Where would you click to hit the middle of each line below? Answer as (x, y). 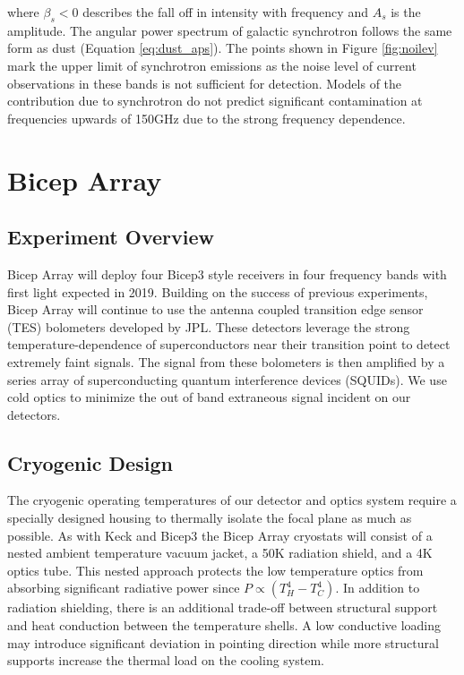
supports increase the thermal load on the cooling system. (166, 660)
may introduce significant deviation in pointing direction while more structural (223, 642)
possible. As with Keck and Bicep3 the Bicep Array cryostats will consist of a (220, 535)
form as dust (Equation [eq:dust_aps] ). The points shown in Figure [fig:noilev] (223, 48)
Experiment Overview (111, 237)
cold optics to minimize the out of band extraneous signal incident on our (209, 397)
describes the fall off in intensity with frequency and (225, 12)
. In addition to (378, 588)
